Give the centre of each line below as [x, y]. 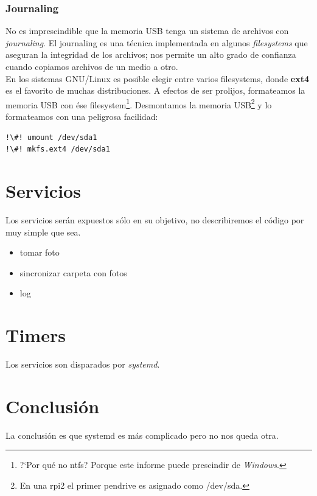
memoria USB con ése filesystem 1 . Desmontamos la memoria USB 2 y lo [139, 103]
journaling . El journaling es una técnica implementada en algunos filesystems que [157, 42]
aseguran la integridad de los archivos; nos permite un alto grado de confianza [151, 54]
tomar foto [40, 252]
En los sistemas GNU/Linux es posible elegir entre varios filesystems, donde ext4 [157, 78]
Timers [36, 335]
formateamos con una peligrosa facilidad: [82, 117]
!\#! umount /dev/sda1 [51, 137]
